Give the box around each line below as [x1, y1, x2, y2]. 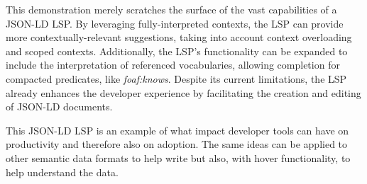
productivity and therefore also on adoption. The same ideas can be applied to [6, 137, 348, 151]
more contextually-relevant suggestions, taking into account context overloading [6, 30, 352, 45]
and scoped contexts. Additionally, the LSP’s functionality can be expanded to [6, 43, 348, 58]
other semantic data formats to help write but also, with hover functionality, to [6, 150, 351, 165]
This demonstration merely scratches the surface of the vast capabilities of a [6, 2, 337, 16]
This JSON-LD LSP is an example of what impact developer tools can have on [6, 122, 349, 137]
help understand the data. [6, 164, 119, 179]
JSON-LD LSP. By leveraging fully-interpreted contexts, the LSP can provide [6, 16, 344, 30]
